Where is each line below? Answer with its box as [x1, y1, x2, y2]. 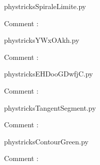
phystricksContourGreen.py [4, 136, 89, 146]
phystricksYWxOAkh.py [4, 35, 79, 45]
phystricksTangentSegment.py [4, 102, 96, 113]
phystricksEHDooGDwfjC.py [4, 68, 93, 79]
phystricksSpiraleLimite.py [4, 1, 86, 11]
